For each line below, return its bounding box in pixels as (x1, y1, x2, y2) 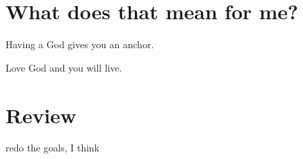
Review (6, 100, 76, 129)
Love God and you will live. (6, 60, 123, 74)
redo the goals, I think (6, 140, 100, 155)
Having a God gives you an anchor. (6, 37, 154, 52)
